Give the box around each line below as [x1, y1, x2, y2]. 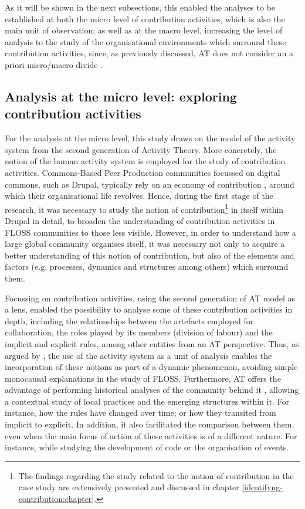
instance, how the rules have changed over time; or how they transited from [5, 406, 276, 419]
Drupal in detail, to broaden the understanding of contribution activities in [5, 214, 275, 226]
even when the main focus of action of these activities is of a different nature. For [5, 429, 297, 442]
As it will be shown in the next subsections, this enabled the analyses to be [5, 1, 276, 13]
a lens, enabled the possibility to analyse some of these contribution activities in [5, 303, 293, 315]
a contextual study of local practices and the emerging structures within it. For [5, 395, 289, 407]
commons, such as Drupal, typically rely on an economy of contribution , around [5, 178, 294, 190]
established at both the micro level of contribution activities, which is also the [5, 12, 285, 25]
